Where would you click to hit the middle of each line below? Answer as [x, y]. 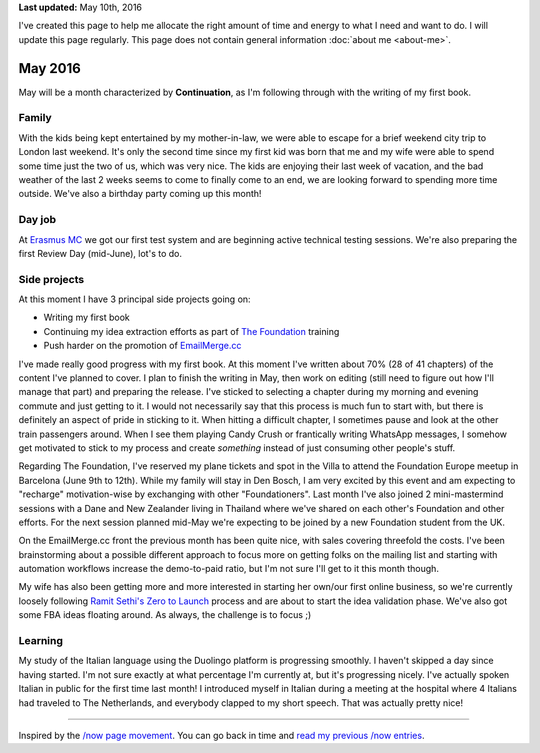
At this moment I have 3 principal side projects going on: [134, 299]
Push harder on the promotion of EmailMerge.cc [142, 346]
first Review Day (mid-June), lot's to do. [100, 253]
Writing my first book [86, 317]
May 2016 [50, 68]
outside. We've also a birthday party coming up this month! [140, 194]
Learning [41, 641]
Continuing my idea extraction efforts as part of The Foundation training [191, 331]
